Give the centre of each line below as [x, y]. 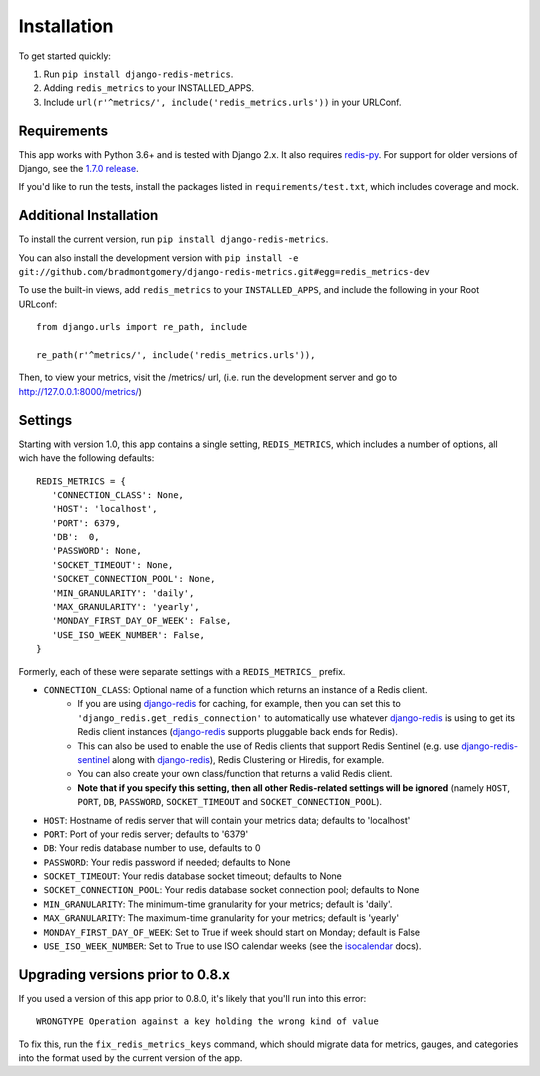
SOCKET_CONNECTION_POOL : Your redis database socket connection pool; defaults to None [231, 890]
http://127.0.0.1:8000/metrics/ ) [80, 391]
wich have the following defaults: [86, 458]
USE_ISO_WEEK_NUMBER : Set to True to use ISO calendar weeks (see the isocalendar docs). [232, 946]
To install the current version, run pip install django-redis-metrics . [173, 239]
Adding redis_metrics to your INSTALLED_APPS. [149, 88]
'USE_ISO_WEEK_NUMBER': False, [128, 634]
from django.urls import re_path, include [142, 327]
